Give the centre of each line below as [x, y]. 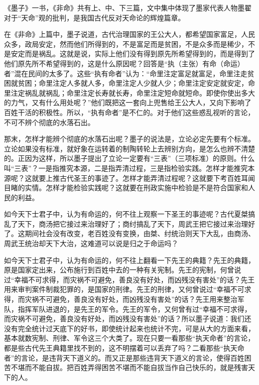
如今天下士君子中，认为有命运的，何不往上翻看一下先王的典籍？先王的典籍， [129, 260]
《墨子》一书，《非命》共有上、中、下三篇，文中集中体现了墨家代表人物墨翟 [128, 7]
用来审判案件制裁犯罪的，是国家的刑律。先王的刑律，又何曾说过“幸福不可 [124, 289]
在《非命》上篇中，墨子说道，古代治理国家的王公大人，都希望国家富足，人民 [129, 34]
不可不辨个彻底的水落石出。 [49, 122]
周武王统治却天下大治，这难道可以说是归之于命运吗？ [91, 243]
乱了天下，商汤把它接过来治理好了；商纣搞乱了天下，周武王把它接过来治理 [126, 223]
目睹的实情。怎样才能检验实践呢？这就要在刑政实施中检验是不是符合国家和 [126, 188]
